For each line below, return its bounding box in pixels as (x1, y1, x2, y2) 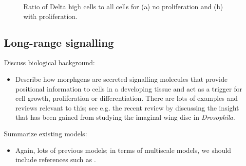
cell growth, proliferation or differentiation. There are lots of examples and (15, 93, 238, 103)
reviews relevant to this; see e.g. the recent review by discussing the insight (15, 102, 239, 112)
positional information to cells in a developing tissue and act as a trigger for (15, 83, 243, 93)
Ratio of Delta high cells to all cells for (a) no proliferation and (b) (23, 1, 223, 11)
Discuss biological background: (4, 57, 95, 68)
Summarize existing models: (4, 128, 87, 138)
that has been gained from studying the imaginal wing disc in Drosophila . (15, 112, 235, 122)
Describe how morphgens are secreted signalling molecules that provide (15, 74, 227, 84)
